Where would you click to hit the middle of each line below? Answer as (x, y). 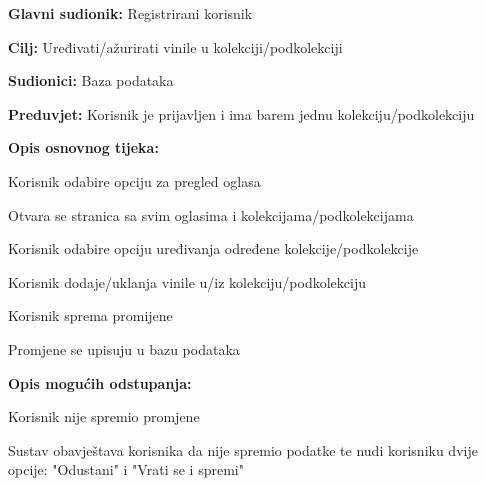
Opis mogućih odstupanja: (100, 382)
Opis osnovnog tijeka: (83, 147)
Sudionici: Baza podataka (91, 80)
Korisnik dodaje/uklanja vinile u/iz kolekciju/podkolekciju (187, 281)
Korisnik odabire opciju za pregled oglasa (134, 180)
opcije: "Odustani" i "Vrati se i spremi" (126, 469)
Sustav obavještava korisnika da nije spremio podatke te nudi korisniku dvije (243, 449)
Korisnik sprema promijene (90, 315)
